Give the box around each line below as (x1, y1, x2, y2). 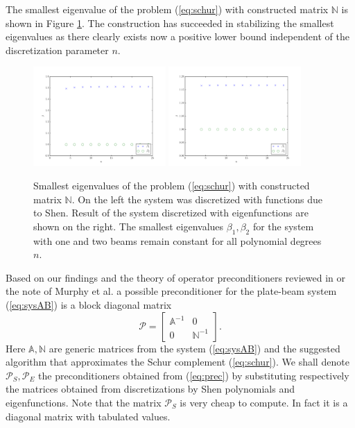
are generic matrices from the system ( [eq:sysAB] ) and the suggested (49, 341, 340, 355)
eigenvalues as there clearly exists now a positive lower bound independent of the (6, 29, 349, 44)
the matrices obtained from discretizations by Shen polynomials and (6, 382, 295, 396)
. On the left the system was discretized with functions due (71, 191, 322, 206)
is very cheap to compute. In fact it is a (180, 395, 348, 409)
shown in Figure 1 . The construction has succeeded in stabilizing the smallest (6, 15, 334, 30)
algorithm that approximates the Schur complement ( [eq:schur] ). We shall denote (6, 354, 349, 369)
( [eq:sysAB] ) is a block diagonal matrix (6, 298, 172, 312)
